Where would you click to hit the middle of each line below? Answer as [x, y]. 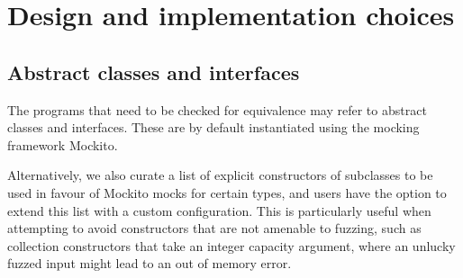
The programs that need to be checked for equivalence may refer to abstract [217, 109]
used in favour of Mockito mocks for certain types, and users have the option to [227, 192]
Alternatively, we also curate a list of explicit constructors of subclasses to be [220, 175]
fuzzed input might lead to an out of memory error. [150, 263]
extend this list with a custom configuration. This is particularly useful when [219, 210]
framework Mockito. [63, 144]
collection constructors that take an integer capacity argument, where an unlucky [231, 245]
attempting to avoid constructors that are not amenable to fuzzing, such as [214, 228]
